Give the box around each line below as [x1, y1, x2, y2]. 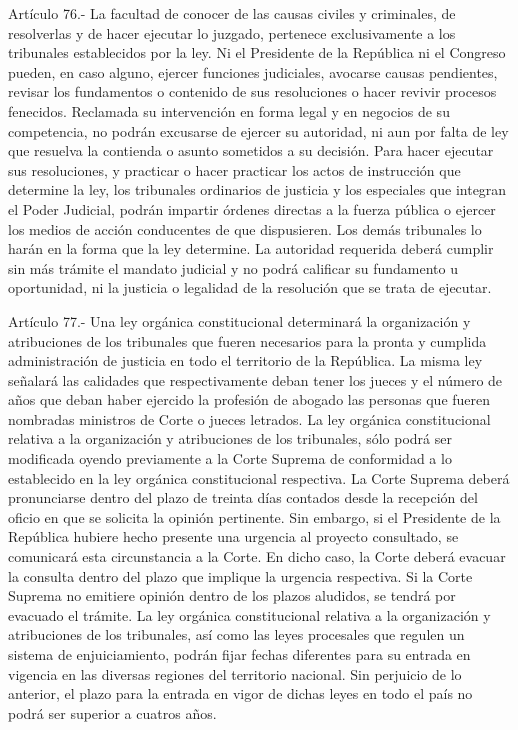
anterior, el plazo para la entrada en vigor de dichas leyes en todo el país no [8, 683, 473, 704]
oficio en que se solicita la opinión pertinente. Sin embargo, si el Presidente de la [8, 506, 501, 527]
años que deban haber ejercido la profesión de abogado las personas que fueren [8, 389, 491, 410]
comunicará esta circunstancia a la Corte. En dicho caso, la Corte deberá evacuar [8, 546, 506, 567]
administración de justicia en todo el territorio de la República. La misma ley [8, 350, 483, 371]
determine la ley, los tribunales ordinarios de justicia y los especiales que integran [8, 179, 507, 200]
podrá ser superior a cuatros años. [8, 702, 217, 723]
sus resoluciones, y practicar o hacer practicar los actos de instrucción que [8, 159, 461, 180]
